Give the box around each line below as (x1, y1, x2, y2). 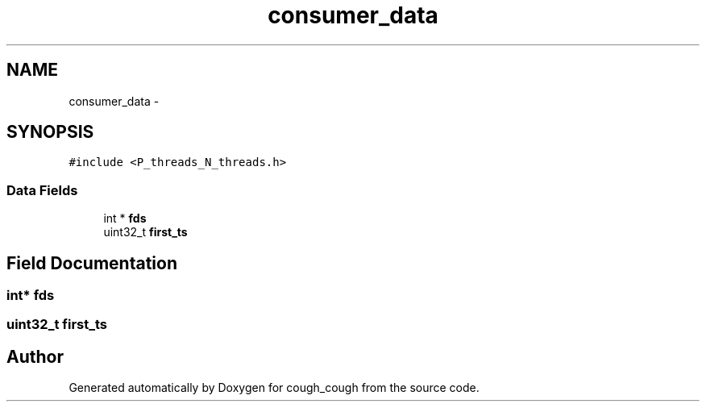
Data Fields (6, 181, 78, 198)
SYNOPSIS (6, 122, 94, 143)
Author (6, 346, 64, 367)
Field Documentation (6, 252, 177, 273)
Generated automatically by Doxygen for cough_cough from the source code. (69, 381, 480, 395)
